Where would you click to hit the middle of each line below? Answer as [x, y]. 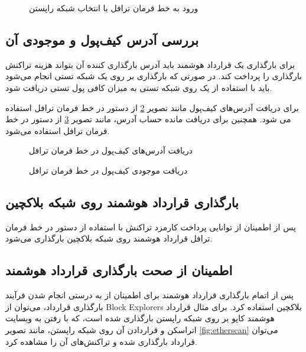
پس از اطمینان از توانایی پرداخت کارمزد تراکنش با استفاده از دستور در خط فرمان [151, 226]
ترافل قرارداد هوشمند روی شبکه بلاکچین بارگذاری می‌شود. [109, 238]
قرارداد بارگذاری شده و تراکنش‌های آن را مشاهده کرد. [101, 341]
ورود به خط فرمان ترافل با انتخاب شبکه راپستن [114, 8]
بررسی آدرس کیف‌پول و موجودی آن [102, 39]
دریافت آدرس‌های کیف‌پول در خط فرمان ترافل [111, 150]
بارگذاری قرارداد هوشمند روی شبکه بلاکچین [122, 202]
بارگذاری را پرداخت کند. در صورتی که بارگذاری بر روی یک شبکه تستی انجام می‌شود [154, 76]
